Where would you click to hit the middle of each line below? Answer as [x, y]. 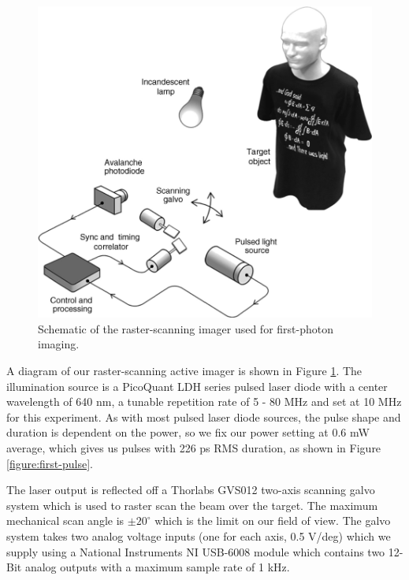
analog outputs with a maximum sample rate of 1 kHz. [157, 567]
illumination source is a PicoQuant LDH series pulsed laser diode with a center [197, 386]
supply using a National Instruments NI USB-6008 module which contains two [196, 551]
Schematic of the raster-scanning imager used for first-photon [186, 328]
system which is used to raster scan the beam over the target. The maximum [192, 505]
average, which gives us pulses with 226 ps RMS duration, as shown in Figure [194, 448]
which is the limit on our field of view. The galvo [273, 521]
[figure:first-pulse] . [50, 463]
